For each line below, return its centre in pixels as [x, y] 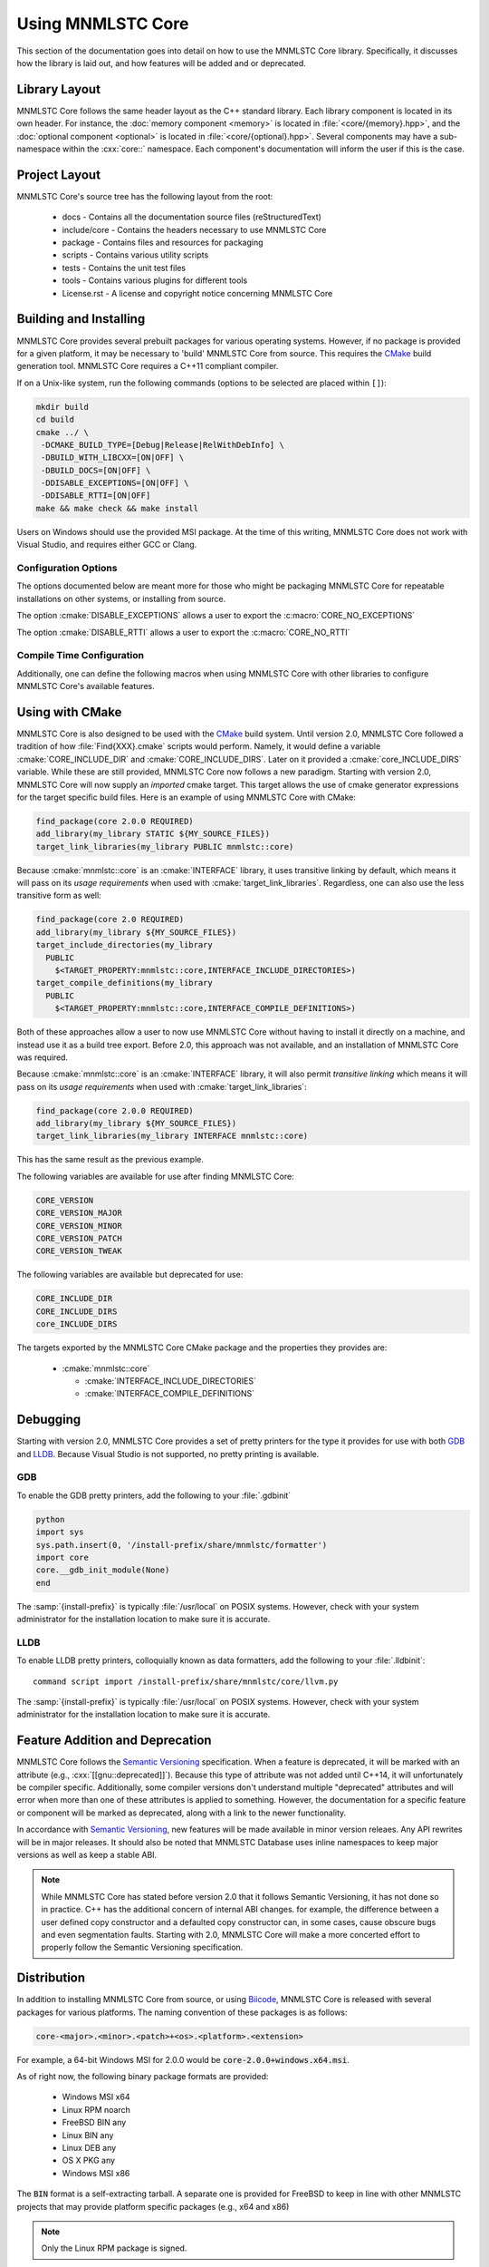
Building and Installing [81, 319]
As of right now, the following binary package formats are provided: [143, 2077]
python [50, 1519]
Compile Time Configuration [81, 656]
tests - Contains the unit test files [124, 268]
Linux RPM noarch [96, 2109]
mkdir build [62, 407]
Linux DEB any [89, 2147]
